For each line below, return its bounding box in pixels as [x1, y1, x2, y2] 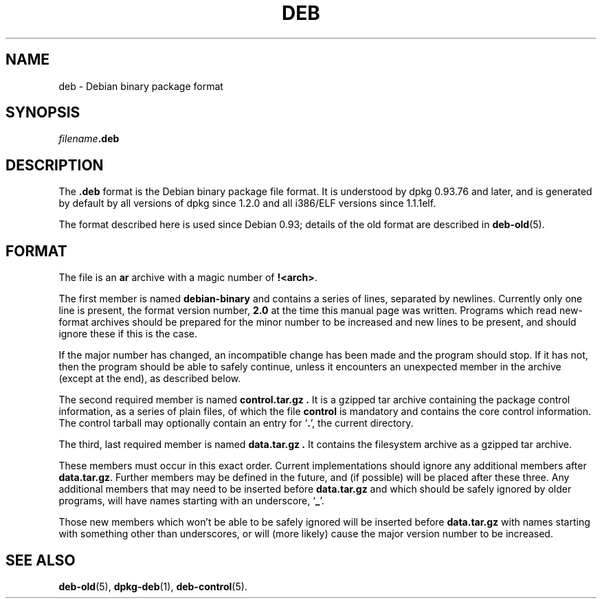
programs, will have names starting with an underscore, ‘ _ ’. [58, 495, 324, 507]
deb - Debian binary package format [58, 80, 223, 92]
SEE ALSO [5, 551, 76, 569]
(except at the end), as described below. [58, 372, 241, 385]
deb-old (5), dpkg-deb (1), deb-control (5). [58, 580, 247, 592]
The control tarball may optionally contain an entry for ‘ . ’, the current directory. [58, 417, 414, 429]
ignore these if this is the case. [58, 328, 198, 340]
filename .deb [58, 133, 120, 145]
